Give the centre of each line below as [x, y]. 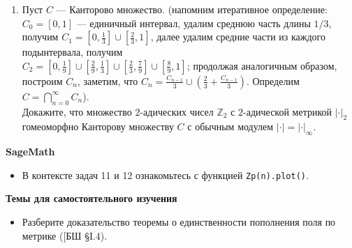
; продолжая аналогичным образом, [262, 65]
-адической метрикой [288, 111]
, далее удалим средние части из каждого [238, 37]
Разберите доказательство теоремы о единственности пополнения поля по [179, 222]
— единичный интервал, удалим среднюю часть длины [193, 23]
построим [42, 80]
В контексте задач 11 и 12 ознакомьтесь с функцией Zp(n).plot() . [165, 175]
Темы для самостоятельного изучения [91, 198]
